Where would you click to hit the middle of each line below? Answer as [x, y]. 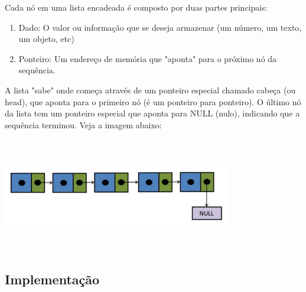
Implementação [52, 279]
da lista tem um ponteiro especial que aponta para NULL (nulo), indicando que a [152, 113]
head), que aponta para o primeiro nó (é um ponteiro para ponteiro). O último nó [153, 101]
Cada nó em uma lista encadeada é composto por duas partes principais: [136, 7]
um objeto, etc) [46, 39]
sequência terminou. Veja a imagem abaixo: [83, 124]
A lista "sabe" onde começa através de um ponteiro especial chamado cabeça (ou [150, 90]
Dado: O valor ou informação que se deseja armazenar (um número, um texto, [160, 27]
